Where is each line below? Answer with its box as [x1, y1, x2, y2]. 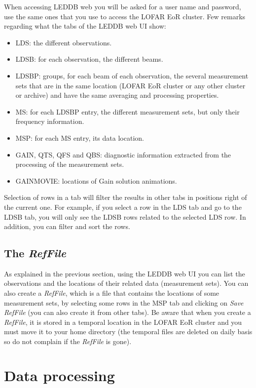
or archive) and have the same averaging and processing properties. [15, 90, 219, 100]
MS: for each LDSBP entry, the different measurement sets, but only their [15, 106, 240, 116]
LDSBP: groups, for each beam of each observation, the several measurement [15, 70, 249, 80]
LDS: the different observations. [15, 37, 112, 47]
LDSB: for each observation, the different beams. [15, 54, 163, 64]
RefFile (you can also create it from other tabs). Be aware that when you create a [4, 307, 251, 317]
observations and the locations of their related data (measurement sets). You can [4, 278, 249, 288]
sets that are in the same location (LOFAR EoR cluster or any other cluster [15, 80, 246, 90]
